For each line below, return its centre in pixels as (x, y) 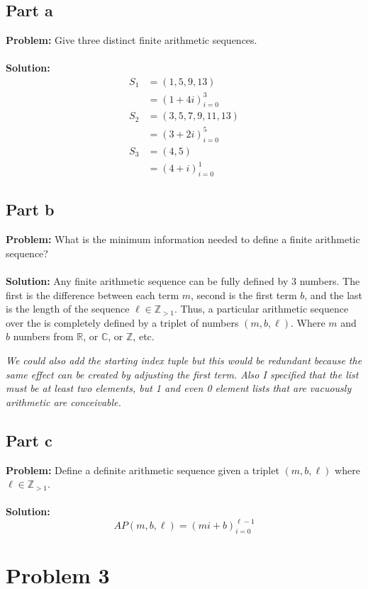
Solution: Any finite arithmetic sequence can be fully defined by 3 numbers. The (183, 281)
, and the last (334, 294)
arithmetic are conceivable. (63, 402)
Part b (30, 209)
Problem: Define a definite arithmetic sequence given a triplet (143, 470)
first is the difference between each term (93, 294)
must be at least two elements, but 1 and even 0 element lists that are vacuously (179, 388)
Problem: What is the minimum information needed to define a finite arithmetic (183, 239)
